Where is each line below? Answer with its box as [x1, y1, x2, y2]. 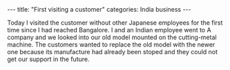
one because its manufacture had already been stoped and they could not [7, 48, 218, 56]
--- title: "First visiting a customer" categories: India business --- [7, 5, 191, 13]
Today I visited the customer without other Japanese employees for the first [7, 19, 223, 27]
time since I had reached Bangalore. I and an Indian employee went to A [7, 26, 212, 34]
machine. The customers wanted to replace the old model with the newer [7, 40, 215, 49]
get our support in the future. [7, 55, 90, 63]
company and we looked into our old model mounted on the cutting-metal [7, 33, 217, 41]
